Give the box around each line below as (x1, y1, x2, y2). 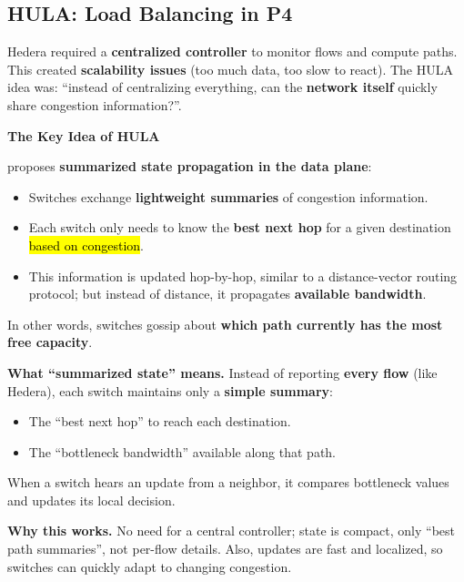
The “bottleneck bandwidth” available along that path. (28, 442, 336, 461)
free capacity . (7, 332, 93, 352)
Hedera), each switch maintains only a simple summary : (7, 381, 333, 400)
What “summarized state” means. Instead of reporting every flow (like (7, 362, 438, 382)
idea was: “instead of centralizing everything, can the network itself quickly (7, 77, 438, 97)
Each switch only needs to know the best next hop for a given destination (28, 218, 451, 237)
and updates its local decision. (7, 490, 176, 509)
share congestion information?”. (7, 95, 182, 114)
